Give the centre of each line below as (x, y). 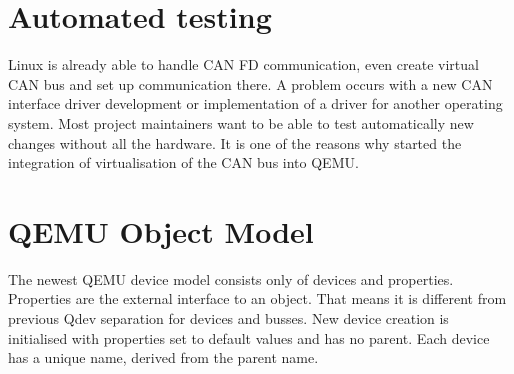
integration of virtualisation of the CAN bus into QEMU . (183, 162)
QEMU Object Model (161, 230)
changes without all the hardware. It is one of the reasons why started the (235, 142)
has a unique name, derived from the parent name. (163, 357)
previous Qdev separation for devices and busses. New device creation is (228, 318)
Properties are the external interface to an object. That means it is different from (257, 298)
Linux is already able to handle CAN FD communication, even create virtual (243, 64)
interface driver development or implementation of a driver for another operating (255, 103)
